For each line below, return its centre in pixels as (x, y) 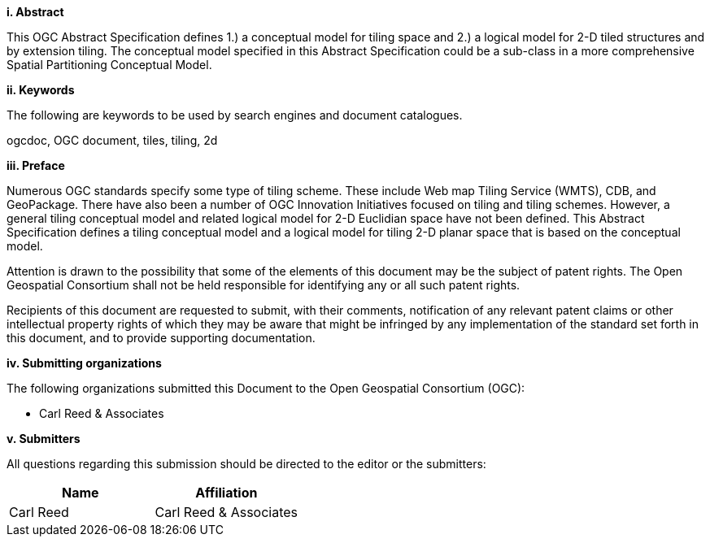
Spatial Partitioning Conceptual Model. (109, 65)
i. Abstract (35, 12)
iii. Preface (36, 165)
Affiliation (227, 493)
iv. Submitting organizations (84, 363)
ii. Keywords (41, 90)
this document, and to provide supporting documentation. (161, 338)
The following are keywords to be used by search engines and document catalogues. (235, 115)
